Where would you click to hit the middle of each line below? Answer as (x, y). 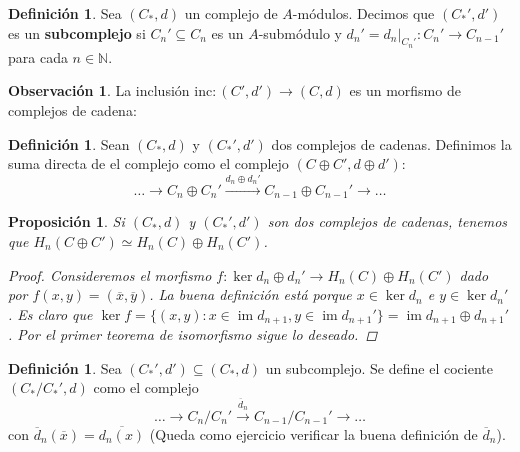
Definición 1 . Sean (69, 143)
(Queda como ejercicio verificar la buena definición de (313, 433)
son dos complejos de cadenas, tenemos (387, 221)
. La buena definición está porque (250, 294)
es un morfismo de (405, 90)
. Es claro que (50, 313)
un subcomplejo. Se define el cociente (379, 367)
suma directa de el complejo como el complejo (148, 163)
